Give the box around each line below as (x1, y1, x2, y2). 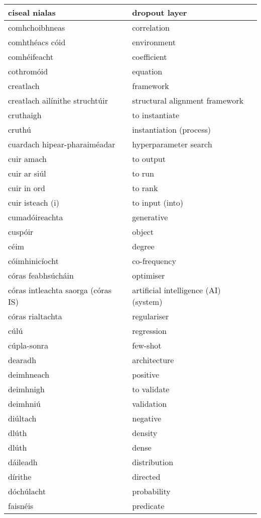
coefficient (132, 51, 167, 62)
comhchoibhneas (8, 22, 65, 33)
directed (132, 471, 161, 482)
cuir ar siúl (8, 167, 46, 179)
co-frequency (132, 255, 176, 267)
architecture (132, 354, 174, 366)
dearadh (8, 354, 37, 366)
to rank (132, 182, 158, 194)
